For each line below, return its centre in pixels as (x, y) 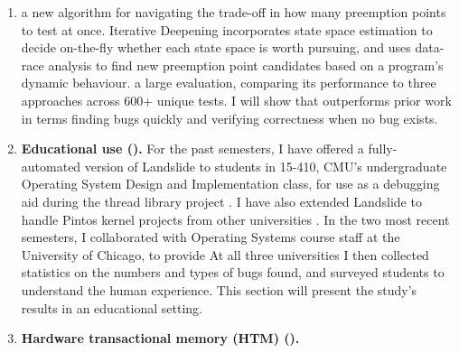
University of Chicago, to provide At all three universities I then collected (225, 254)
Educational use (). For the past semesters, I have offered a (192, 149)
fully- (383, 149)
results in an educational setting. (112, 307)
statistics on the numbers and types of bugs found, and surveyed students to (233, 272)
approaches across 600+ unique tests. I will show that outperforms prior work (236, 100)
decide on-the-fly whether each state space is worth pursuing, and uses (216, 47)
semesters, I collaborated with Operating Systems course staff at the (211, 237)
